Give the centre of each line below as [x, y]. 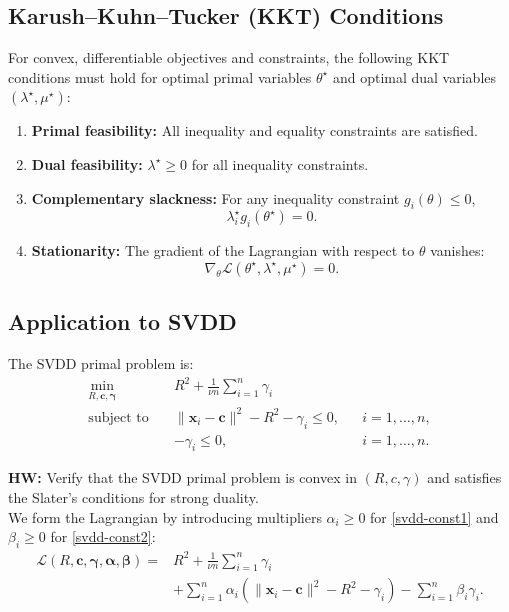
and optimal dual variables [414, 76]
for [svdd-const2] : [103, 536]
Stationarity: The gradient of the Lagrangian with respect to [223, 250]
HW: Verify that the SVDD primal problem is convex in [182, 477]
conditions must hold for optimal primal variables [160, 76]
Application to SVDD [122, 321]
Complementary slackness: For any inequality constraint [215, 197]
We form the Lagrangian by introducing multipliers [165, 516]
